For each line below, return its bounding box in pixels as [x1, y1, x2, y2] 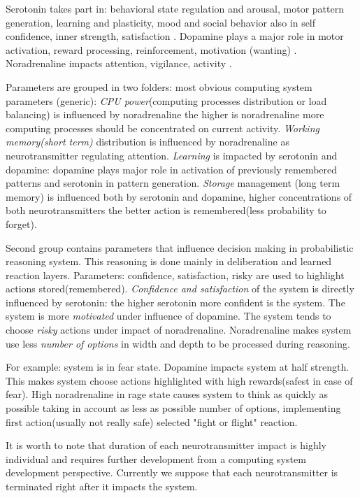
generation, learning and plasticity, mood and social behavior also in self [6, 15, 316, 29]
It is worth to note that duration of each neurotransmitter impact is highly [6, 438, 326, 453]
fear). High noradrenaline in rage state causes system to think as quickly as [6, 387, 329, 401]
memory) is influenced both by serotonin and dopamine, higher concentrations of [6, 189, 352, 204]
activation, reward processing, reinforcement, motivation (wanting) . [6, 42, 297, 57]
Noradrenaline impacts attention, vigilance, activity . [6, 56, 232, 71]
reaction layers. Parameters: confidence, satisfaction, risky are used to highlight [6, 267, 345, 282]
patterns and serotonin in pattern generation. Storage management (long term [6, 176, 340, 190]
